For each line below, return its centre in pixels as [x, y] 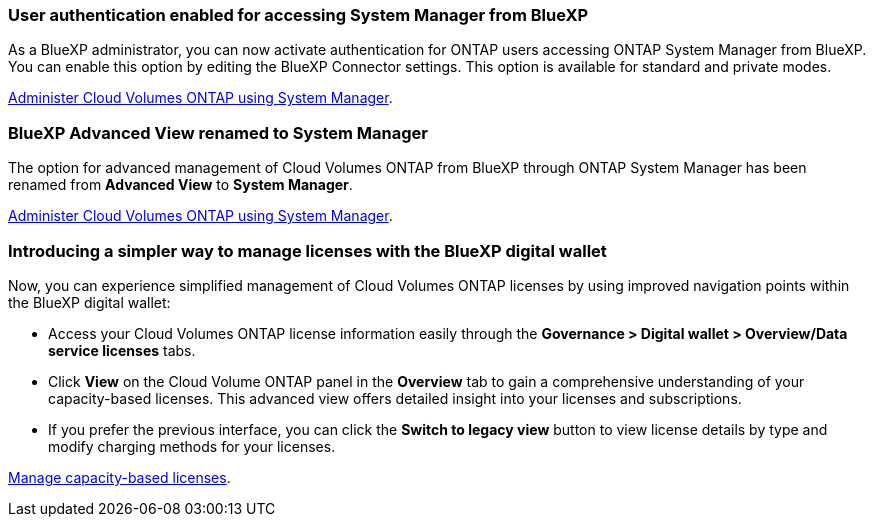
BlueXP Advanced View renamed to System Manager [218, 132]
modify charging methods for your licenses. [192, 446]
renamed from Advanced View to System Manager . [180, 185]
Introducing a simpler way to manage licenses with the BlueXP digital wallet [307, 250]
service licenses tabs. [122, 350]
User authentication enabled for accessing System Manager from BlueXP [298, 15]
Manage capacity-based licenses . [119, 477]
